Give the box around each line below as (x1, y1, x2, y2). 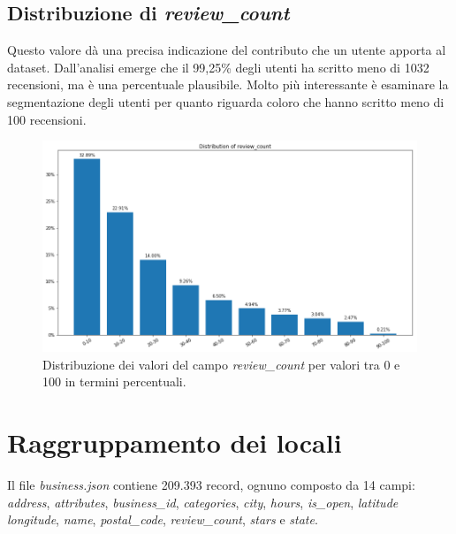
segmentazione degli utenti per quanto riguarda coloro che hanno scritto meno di (7, 92, 445, 111)
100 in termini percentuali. (42, 372, 186, 391)
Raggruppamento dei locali (7, 424, 342, 460)
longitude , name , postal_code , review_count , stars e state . (7, 510, 318, 529)
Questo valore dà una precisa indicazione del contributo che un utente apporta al (7, 41, 446, 59)
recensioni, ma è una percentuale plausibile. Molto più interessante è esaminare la (7, 75, 449, 94)
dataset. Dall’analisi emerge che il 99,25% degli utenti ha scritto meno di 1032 (7, 57, 429, 76)
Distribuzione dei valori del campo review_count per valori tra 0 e (42, 355, 400, 373)
